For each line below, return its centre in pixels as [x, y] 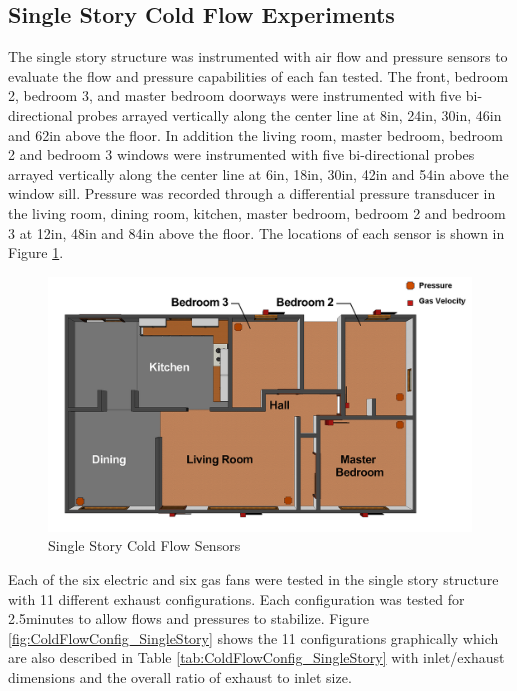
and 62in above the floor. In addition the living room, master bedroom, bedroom [255, 134]
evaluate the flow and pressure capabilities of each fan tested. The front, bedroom [258, 75]
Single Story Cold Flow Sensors [144, 545]
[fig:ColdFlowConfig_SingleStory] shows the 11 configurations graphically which [253, 637]
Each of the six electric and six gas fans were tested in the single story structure [253, 578]
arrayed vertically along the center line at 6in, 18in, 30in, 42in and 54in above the [258, 173]
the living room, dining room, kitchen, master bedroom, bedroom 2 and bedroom [257, 212]
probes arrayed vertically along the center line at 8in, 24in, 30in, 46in [289, 114]
